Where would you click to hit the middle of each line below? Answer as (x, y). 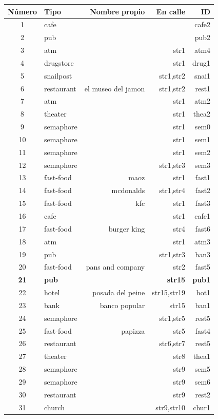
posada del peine (119, 292)
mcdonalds (128, 190)
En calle (171, 11)
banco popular (122, 305)
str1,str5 (172, 318)
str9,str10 (171, 407)
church (55, 407)
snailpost (58, 75)
